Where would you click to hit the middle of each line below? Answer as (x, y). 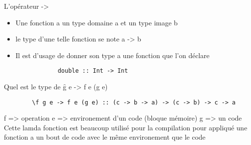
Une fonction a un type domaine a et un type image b (97, 22)
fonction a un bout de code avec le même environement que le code (105, 137)
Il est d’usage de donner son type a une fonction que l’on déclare (113, 55)
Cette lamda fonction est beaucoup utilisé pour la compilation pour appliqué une (126, 127)
